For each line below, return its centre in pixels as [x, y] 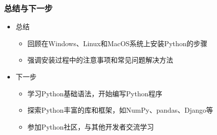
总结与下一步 [28, 8]
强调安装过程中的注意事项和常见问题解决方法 [100, 60]
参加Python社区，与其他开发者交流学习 [91, 126]
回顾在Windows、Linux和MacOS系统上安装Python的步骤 [117, 43]
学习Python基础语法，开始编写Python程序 [95, 93]
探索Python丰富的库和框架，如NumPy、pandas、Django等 [120, 110]
